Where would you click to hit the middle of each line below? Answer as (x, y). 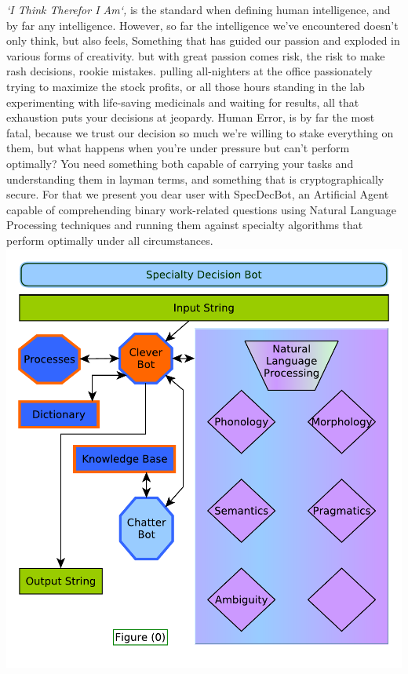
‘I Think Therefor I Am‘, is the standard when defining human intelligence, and (199, 9)
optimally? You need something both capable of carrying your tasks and (180, 163)
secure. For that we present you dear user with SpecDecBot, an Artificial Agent (198, 194)
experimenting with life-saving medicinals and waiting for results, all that (183, 102)
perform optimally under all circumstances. (110, 240)
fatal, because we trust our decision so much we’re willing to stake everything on (200, 132)
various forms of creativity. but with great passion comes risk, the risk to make (196, 55)
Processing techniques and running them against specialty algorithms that (185, 225)
